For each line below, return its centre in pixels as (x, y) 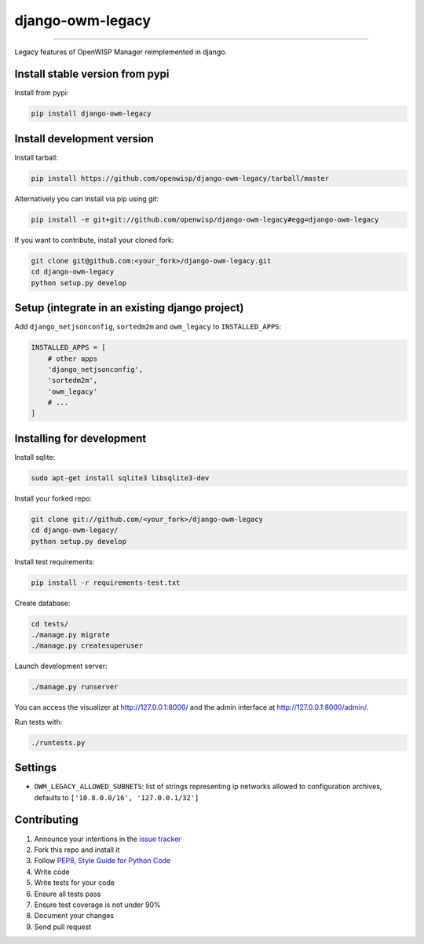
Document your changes (74, 916)
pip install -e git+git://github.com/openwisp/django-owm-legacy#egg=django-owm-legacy (205, 219)
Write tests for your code (75, 883)
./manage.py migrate (70, 635)
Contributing (46, 820)
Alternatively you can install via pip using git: (87, 198)
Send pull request (63, 927)
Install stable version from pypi (92, 74)
